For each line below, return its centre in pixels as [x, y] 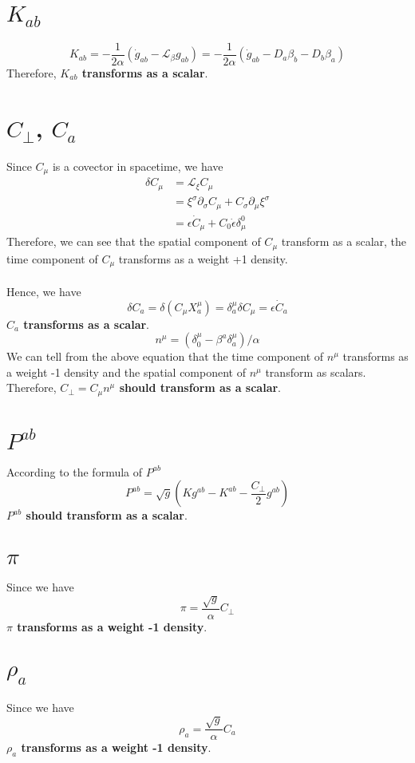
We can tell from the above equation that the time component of [165, 356]
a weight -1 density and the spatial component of [126, 372]
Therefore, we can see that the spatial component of [134, 241]
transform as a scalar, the [344, 241]
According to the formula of [75, 471]
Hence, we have [44, 291]
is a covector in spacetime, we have [138, 166]
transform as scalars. [316, 372]
